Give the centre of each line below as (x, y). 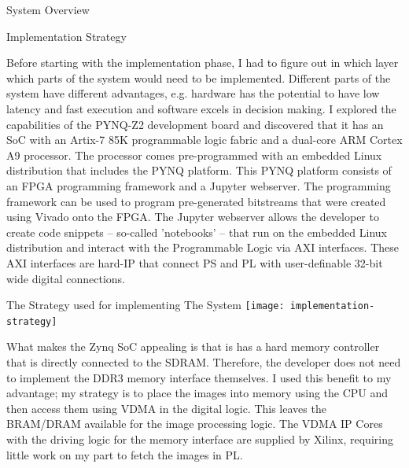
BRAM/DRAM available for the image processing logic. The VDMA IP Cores (195, 424)
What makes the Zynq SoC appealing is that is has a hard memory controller (193, 346)
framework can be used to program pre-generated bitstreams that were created (196, 201)
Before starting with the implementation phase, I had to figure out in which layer (203, 63)
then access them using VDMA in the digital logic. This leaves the (166, 408)
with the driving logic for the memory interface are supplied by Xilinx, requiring (200, 439)
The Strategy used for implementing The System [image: (146, 305)
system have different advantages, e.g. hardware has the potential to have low (193, 93)
